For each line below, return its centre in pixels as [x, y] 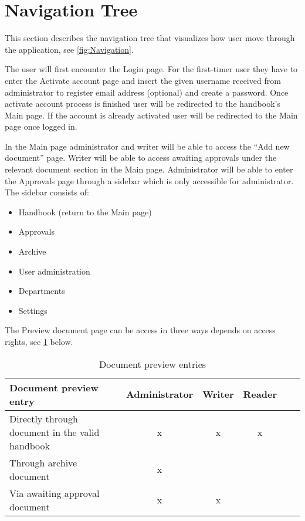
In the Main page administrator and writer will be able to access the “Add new [147, 146]
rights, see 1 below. [39, 341]
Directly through [44, 418]
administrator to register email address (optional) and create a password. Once [147, 92]
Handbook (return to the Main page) [85, 212]
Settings [33, 310]
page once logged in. [41, 126]
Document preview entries [152, 364]
